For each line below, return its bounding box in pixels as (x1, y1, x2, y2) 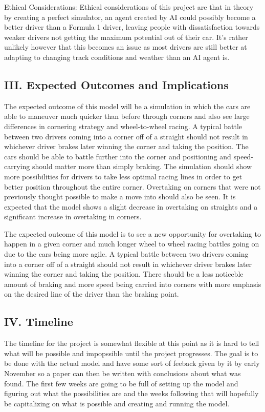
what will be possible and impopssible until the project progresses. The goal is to (4, 347, 258, 358)
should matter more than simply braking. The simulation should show (32, 161, 252, 172)
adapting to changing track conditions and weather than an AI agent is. (4, 51, 230, 62)
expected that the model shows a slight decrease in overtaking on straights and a (4, 201, 258, 212)
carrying (4, 161, 30, 172)
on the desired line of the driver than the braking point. (4, 289, 179, 299)
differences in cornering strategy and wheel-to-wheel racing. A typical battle (4, 120, 242, 131)
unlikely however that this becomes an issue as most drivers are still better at (4, 42, 247, 52)
